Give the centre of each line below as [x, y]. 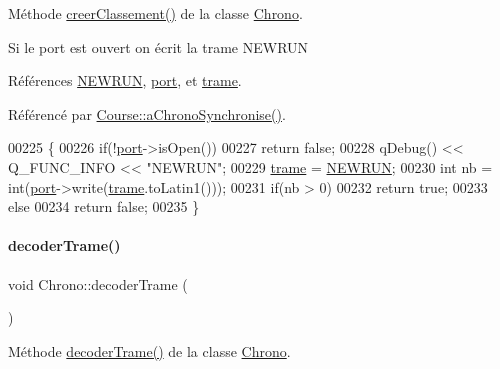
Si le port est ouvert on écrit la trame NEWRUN [158, 46]
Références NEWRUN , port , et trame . [125, 80]
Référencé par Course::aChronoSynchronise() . [147, 113]
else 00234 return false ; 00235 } [104, 206]
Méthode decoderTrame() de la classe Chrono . [149, 350]
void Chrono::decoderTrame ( [98, 283]
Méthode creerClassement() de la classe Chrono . [155, 13]
